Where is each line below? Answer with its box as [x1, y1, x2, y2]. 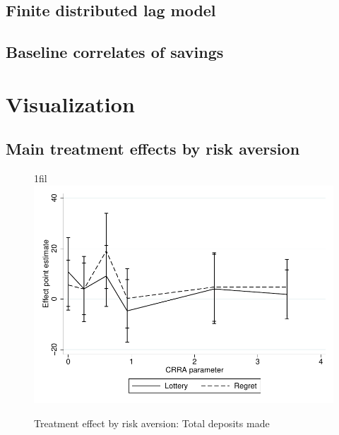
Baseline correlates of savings [6, 41, 224, 63]
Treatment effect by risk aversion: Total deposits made [34, 415, 270, 430]
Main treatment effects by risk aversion [6, 138, 300, 160]
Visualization [6, 89, 135, 118]
